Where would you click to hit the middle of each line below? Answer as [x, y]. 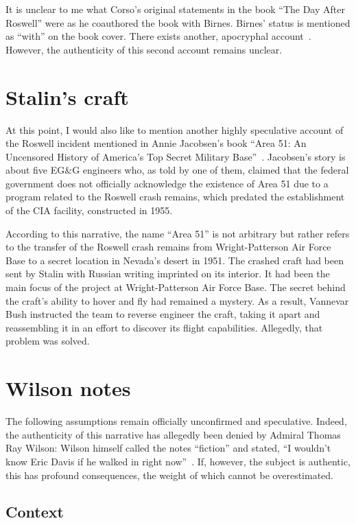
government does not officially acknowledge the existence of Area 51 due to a [167, 183]
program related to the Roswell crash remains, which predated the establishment [175, 197]
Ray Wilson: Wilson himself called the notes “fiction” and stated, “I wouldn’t [168, 448]
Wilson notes [68, 388]
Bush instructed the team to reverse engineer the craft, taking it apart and [163, 314]
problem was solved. [48, 341]
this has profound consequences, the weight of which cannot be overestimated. [170, 475]
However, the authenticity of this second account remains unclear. [144, 49]
